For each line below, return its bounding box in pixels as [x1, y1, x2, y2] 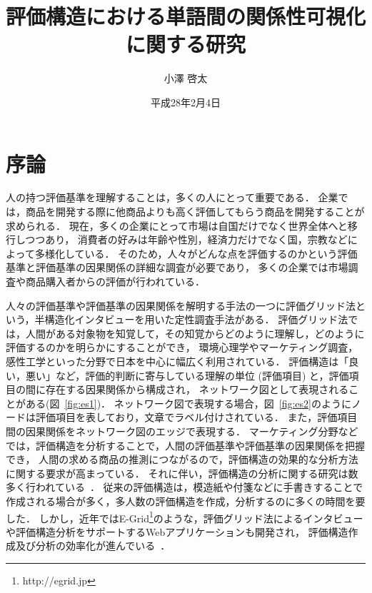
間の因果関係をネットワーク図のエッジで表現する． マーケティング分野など [6, 423, 358, 438]
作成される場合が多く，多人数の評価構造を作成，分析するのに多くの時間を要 [6, 493, 366, 508]
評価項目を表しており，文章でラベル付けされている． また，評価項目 [35, 410, 358, 425]
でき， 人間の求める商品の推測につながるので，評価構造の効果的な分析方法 [6, 452, 358, 467]
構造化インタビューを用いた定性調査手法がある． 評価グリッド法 [44, 312, 348, 327]
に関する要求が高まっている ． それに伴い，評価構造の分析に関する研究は [6, 465, 348, 480]
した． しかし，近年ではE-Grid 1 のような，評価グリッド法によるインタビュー [6, 508, 363, 525]
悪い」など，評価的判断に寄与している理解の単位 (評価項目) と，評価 [25, 368, 349, 382]
